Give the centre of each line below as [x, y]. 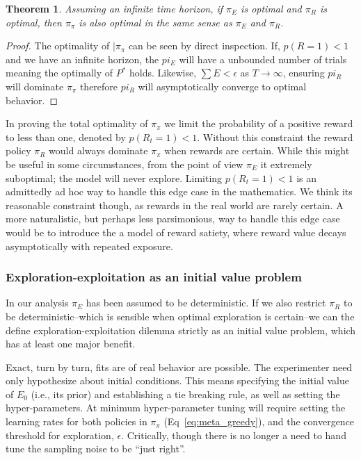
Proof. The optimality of [58, 46]
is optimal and [271, 8]
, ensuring [304, 73]
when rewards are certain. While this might [257, 150]
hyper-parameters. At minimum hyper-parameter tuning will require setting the [176, 408]
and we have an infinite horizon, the [82, 59]
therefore [99, 86]
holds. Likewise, [163, 73]
